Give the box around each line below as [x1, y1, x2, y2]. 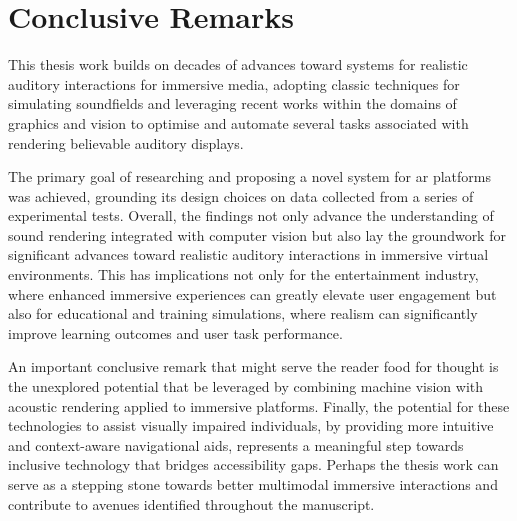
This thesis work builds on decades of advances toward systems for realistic [8, 54, 468, 75]
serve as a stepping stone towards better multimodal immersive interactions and [8, 474, 498, 494]
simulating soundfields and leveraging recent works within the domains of [8, 93, 457, 114]
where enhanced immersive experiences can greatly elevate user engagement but [8, 283, 497, 304]
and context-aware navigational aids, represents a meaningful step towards [8, 434, 464, 455]
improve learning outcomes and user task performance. [8, 322, 343, 343]
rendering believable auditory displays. [8, 132, 244, 153]
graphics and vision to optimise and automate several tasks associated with [8, 112, 469, 133]
